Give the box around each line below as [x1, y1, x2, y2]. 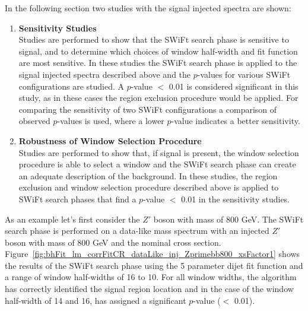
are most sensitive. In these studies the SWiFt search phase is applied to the [18, 56, 297, 69]
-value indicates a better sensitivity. [171, 115, 300, 127]
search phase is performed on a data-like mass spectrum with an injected [5, 224, 269, 237]
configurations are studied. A [18, 80, 124, 92]
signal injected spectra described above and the [18, 68, 191, 80]
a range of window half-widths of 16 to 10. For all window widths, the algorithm [5, 271, 297, 283]
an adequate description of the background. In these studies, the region [18, 169, 278, 182]
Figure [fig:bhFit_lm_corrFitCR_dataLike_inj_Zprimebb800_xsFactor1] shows [5, 247, 300, 260]
